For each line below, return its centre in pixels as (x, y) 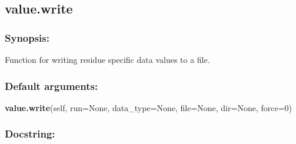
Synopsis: (27, 37)
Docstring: (30, 134)
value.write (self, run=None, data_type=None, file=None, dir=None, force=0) (148, 107)
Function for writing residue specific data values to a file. (107, 59)
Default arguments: (51, 86)
